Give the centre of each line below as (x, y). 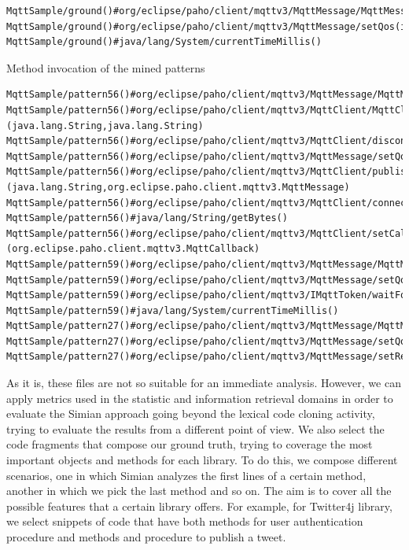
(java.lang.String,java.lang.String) (105, 126)
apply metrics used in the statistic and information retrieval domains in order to (200, 398)
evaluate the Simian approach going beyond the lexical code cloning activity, (191, 413)
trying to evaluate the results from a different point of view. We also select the (195, 428)
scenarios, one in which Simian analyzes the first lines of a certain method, (186, 475)
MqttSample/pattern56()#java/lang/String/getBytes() (147, 218)
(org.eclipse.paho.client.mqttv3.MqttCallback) (133, 249)
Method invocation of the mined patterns (106, 67)
